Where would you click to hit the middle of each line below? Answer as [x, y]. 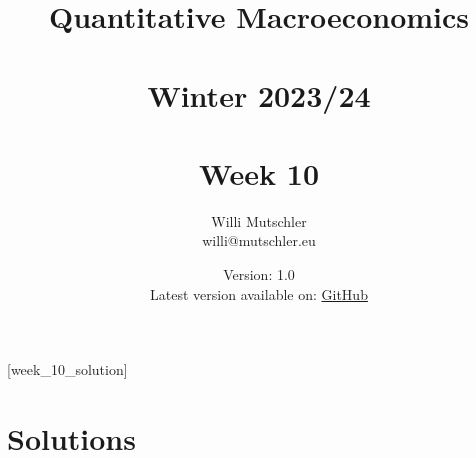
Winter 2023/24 [259, 94]
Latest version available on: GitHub [259, 293]
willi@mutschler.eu [259, 240]
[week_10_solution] [67, 369]
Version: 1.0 [259, 274]
